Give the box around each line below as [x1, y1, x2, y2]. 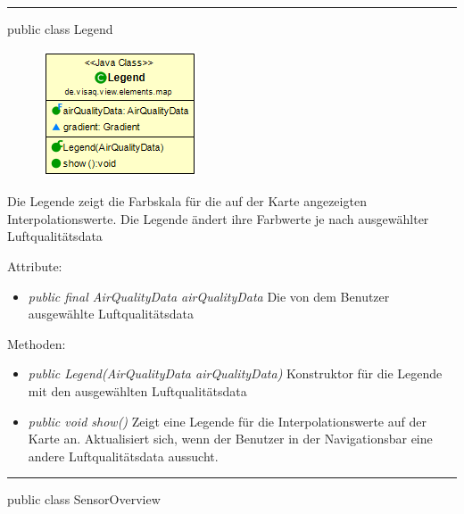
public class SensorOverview [7, 490, 161, 509]
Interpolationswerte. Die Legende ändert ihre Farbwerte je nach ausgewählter [7, 209, 429, 228]
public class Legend [7, 20, 113, 37]
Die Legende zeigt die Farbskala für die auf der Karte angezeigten [7, 192, 367, 211]
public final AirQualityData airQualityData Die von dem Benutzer [28, 286, 390, 305]
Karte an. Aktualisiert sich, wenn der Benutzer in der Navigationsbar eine [28, 429, 433, 448]
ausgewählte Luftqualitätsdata [28, 304, 194, 323]
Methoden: [7, 334, 66, 352]
